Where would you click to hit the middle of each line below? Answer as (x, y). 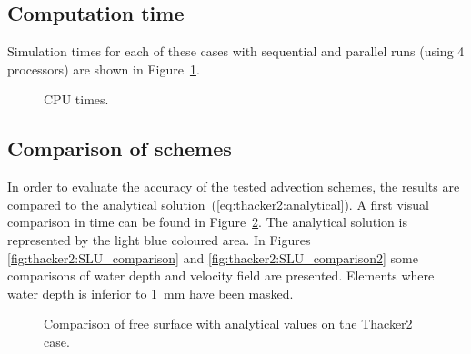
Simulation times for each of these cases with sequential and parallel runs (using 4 (236, 51)
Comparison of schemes (120, 148)
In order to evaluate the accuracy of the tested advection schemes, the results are (234, 187)
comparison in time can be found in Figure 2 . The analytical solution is (207, 222)
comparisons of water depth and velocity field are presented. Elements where (221, 275)
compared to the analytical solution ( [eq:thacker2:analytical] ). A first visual (218, 204)
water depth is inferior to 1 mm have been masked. (150, 293)
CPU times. (76, 99)
